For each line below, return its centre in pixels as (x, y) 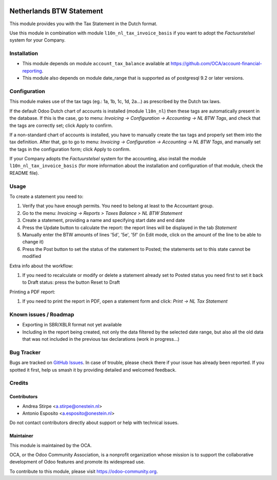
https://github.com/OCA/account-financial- (216, 64)
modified (32, 256)
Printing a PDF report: (33, 292)
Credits (19, 383)
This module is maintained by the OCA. (51, 445)
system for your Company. (38, 40)
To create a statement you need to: (46, 197)
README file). (24, 173)
